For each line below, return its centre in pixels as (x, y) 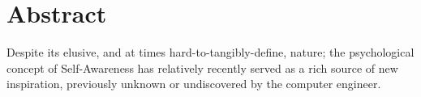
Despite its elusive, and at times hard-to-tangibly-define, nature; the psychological (210, 52)
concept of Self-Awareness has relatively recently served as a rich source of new (202, 67)
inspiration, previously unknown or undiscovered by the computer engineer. (194, 84)
